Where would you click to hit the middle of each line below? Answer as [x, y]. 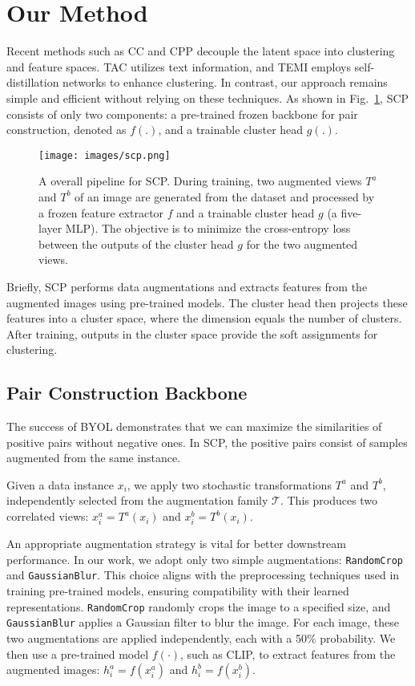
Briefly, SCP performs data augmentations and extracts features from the [187, 286]
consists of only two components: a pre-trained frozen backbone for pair [182, 114]
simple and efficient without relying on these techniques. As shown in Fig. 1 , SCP [208, 97]
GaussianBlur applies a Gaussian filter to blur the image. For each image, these [203, 622]
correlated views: [48, 516]
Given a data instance [60, 484]
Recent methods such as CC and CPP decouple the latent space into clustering [201, 51]
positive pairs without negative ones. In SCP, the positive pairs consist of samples [207, 442]
